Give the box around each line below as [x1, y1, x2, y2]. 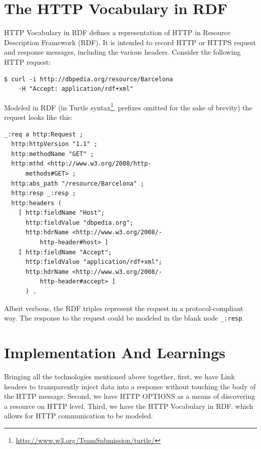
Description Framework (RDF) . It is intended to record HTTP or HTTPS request [4, 37, 256, 47]
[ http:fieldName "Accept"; [18, 248, 112, 256]
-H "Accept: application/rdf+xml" [18, 85, 134, 93]
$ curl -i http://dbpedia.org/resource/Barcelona [4, 75, 173, 83]
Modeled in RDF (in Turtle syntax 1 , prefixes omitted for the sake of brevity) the [4, 100, 252, 112]
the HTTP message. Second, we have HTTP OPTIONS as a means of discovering [4, 391, 255, 401]
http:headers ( [11, 199, 62, 207]
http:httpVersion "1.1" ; [11, 140, 98, 148]
